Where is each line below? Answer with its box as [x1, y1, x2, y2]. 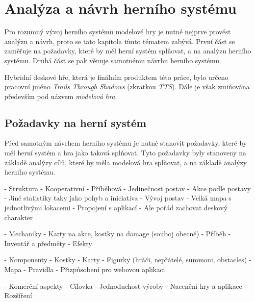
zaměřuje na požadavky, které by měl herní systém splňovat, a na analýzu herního [4, 46, 251, 56]
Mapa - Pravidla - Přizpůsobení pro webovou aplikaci [4, 264, 165, 275]
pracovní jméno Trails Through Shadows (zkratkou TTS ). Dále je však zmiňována [4, 81, 250, 92]
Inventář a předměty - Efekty [4, 238, 92, 248]
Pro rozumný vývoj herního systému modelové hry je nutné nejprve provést [4, 26, 231, 37]
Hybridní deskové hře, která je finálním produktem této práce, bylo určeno [4, 72, 229, 82]
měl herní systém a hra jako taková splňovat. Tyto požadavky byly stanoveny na [4, 148, 247, 158]
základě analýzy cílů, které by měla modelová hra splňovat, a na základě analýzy [4, 157, 247, 167]
